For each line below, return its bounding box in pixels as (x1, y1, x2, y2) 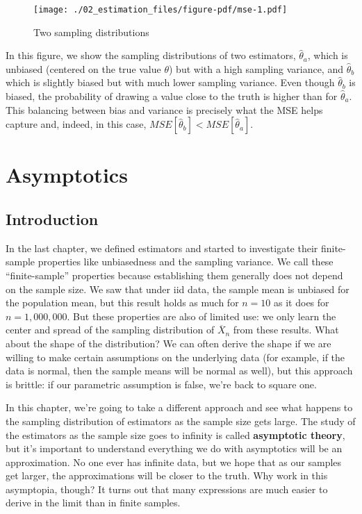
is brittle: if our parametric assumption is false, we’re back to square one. (6, 376, 317, 391)
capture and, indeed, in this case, (6, 117, 147, 131)
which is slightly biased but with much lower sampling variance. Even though (6, 75, 335, 90)
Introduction (6, 208, 99, 229)
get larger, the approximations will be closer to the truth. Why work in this (6, 468, 328, 483)
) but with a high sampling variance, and (169, 61, 343, 76)
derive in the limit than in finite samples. (6, 495, 181, 510)
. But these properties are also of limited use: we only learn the (67, 308, 336, 323)
